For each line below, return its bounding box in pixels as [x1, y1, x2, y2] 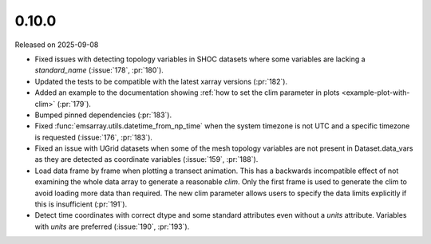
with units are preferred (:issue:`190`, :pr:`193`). [34, 222, 190, 231]
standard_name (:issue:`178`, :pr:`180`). [34, 65, 164, 75]
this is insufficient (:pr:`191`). [34, 199, 128, 209]
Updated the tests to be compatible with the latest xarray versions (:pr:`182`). [34, 77, 287, 86]
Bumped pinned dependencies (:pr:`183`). [34, 110, 172, 120]
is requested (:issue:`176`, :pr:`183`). [34, 132, 153, 142]
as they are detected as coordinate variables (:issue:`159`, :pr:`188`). [34, 155, 259, 164]
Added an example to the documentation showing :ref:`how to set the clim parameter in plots [34, 88, 340, 97]
